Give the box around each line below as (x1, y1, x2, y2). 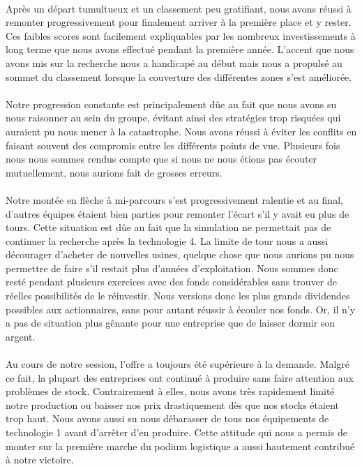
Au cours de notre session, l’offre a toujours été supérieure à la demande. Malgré (6, 357, 350, 371)
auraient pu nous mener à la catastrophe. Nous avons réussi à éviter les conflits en (6, 124, 357, 138)
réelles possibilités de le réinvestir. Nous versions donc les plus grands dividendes (6, 288, 350, 303)
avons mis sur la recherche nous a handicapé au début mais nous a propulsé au (6, 55, 342, 70)
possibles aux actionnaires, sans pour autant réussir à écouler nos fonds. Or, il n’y (6, 301, 356, 316)
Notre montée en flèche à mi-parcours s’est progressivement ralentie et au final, (6, 192, 343, 207)
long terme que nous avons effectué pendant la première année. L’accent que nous (6, 42, 354, 57)
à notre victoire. (6, 452, 74, 467)
